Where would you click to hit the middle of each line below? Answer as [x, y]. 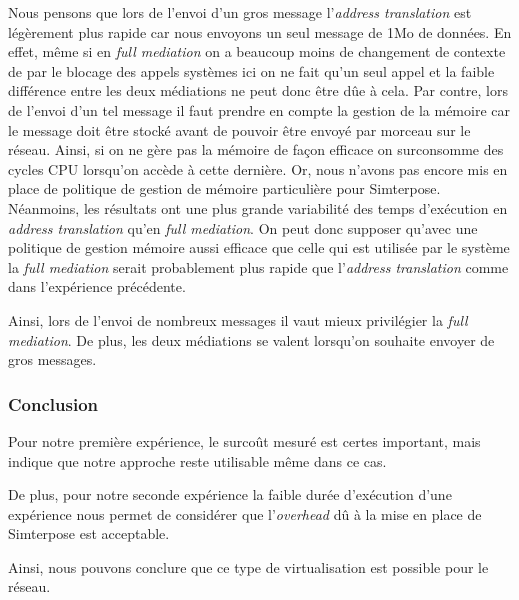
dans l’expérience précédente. [97, 286]
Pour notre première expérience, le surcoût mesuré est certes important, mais [244, 440]
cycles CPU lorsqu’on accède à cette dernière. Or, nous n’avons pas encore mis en [258, 168]
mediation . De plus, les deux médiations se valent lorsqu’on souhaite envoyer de [251, 339]
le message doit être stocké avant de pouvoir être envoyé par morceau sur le [239, 129]
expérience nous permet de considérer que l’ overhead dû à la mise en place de [245, 513]
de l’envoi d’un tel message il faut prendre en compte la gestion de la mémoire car [259, 109]
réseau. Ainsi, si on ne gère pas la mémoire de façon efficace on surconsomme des [256, 149]
